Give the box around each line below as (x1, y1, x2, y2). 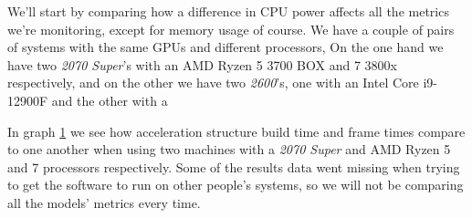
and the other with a (51, 90, 168, 109)
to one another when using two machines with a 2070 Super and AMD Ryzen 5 (7, 140, 451, 159)
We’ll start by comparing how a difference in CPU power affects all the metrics (7, 2, 449, 20)
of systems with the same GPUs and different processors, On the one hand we (7, 37, 444, 57)
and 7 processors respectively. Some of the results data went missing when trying (7, 157, 460, 176)
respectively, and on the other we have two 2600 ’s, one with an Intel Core (7, 73, 419, 92)
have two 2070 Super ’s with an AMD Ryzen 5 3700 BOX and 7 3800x (7, 55, 397, 74)
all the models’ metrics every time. (7, 192, 201, 212)
